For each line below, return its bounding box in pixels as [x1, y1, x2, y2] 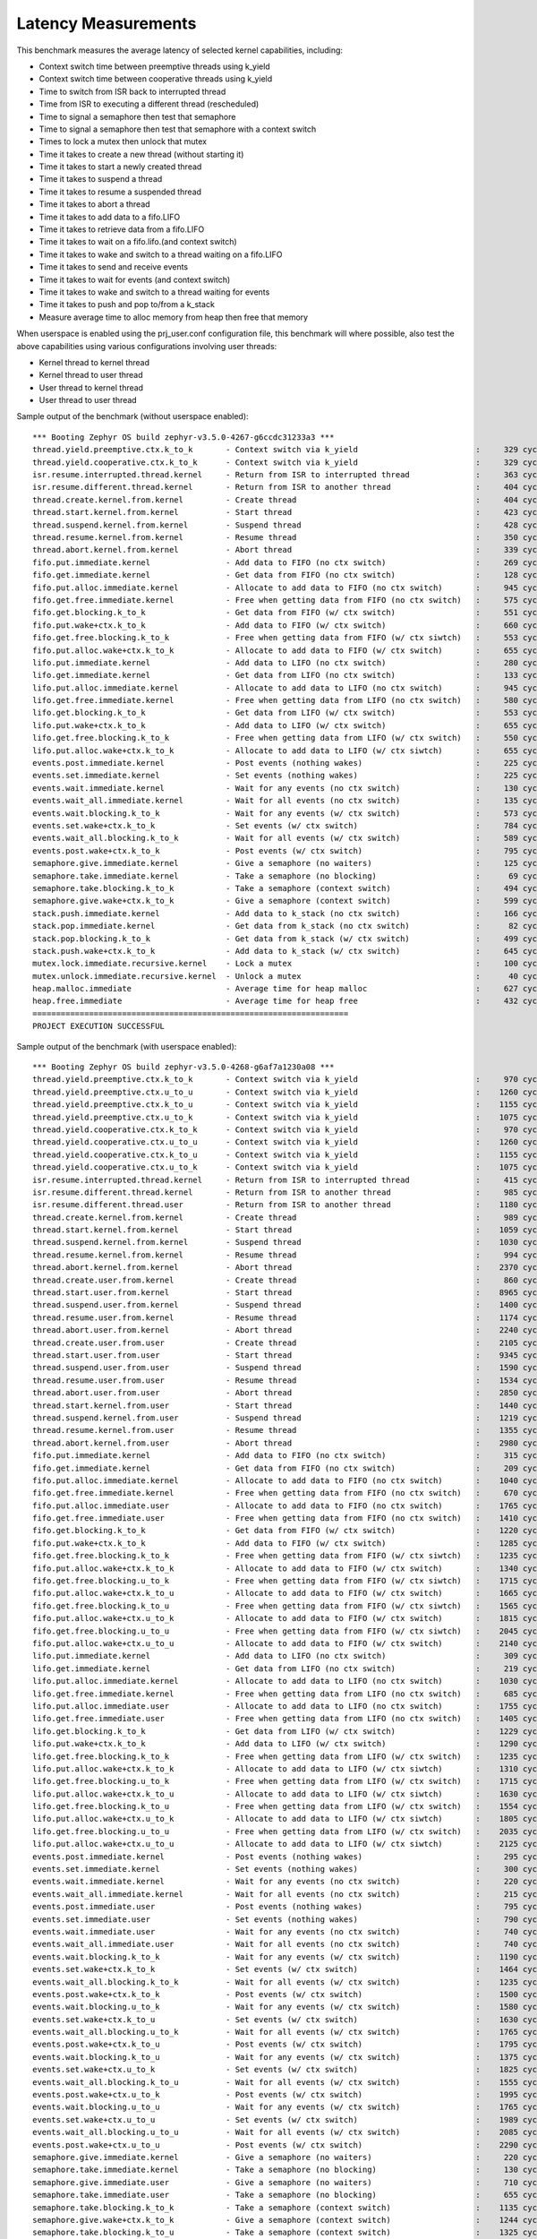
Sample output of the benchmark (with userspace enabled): [16, 1041, 237, 1051]
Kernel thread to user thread [38, 370, 143, 381]
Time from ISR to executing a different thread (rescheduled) [38, 99, 260, 109]
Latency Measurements [16, 13, 197, 33]
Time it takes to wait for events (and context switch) [38, 274, 231, 285]
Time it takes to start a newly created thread [38, 161, 202, 172]
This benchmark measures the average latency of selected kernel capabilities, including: [16, 45, 344, 56]
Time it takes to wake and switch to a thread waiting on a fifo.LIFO [38, 249, 283, 260]
